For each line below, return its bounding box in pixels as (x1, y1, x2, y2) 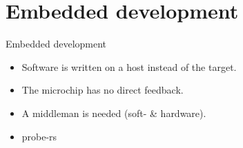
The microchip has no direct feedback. (21, 83, 184, 97)
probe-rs (21, 129, 57, 143)
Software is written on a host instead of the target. (21, 59, 237, 74)
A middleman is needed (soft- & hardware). (21, 105, 206, 120)
